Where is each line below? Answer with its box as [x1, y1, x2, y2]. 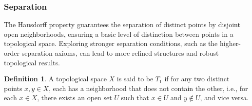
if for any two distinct [164, 74, 230, 84]
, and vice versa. [200, 92, 249, 103]
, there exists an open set [37, 92, 112, 103]
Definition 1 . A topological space [4, 74, 107, 84]
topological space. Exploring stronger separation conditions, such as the [4, 38, 218, 48]
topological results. [4, 57, 60, 67]
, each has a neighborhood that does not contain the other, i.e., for [48, 83, 248, 93]
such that [121, 92, 149, 103]
